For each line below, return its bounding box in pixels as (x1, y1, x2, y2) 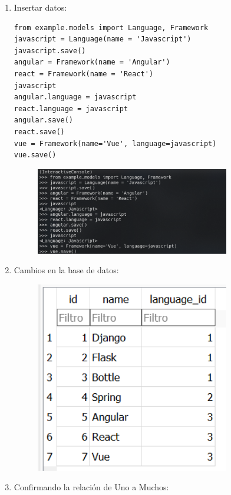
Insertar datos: (14, 1, 67, 13)
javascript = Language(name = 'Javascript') (14, 35, 192, 44)
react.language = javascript (14, 104, 128, 113)
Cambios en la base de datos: (14, 264, 119, 276)
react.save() (14, 127, 65, 136)
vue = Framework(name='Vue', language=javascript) (14, 139, 217, 148)
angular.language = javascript (14, 93, 137, 102)
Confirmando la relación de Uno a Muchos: (14, 481, 169, 493)
